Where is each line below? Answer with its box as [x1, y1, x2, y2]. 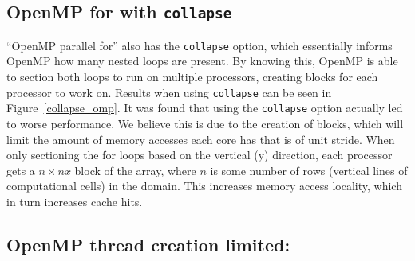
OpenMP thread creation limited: [6, 232, 290, 256]
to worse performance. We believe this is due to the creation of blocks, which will [6, 115, 404, 131]
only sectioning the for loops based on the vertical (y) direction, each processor [6, 146, 393, 163]
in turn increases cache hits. [6, 193, 143, 209]
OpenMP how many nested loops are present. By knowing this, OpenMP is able [6, 53, 398, 69]
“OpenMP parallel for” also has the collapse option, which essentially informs [6, 37, 393, 53]
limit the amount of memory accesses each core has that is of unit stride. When [6, 130, 395, 147]
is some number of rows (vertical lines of [210, 162, 408, 178]
